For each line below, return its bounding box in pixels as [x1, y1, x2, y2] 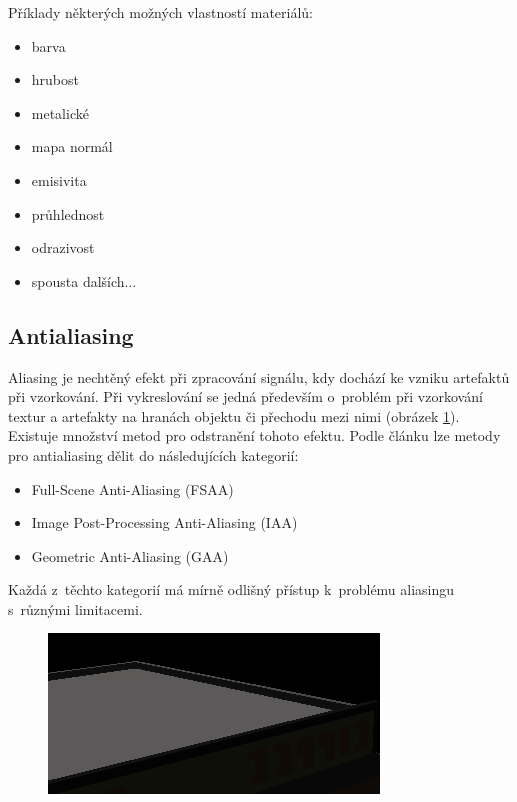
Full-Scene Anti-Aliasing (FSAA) [31, 478, 234, 499]
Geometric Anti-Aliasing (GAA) [31, 545, 229, 566]
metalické [31, 102, 89, 123]
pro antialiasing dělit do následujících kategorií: [8, 444, 299, 465]
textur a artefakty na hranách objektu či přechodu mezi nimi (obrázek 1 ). [8, 405, 460, 426]
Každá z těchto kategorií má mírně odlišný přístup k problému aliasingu [8, 579, 455, 600]
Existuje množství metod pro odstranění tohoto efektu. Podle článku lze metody [8, 425, 501, 446]
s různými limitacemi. [8, 598, 143, 619]
